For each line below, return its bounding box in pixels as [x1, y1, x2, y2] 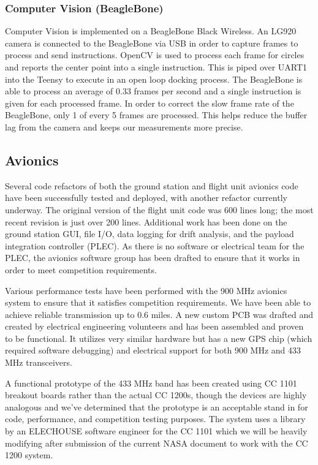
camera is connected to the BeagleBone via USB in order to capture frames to [5, 36, 298, 49]
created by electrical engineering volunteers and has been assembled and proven [5, 320, 304, 333]
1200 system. [5, 448, 53, 461]
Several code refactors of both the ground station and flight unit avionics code [5, 179, 298, 192]
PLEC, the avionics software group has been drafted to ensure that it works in [5, 251, 300, 264]
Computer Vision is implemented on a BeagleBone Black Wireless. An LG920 [5, 25, 297, 37]
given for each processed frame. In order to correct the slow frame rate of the [5, 96, 294, 109]
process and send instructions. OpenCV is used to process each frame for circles [5, 48, 305, 61]
